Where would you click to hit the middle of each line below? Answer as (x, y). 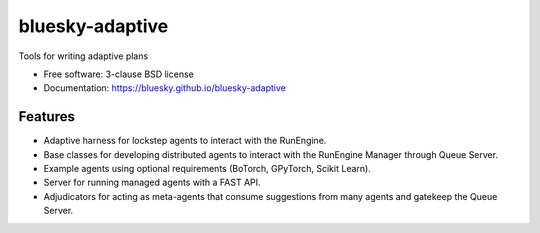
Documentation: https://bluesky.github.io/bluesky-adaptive (165, 88)
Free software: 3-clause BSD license (118, 74)
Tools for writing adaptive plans (83, 56)
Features (46, 116)
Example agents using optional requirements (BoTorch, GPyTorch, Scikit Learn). (207, 169)
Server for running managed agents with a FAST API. (152, 182)
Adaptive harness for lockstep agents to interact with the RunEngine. (185, 141)
